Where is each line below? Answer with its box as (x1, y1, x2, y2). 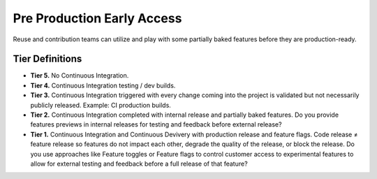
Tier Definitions (13, 53, 82, 65)
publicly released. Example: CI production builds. (30, 101, 171, 109)
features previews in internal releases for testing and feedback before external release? (30, 120, 282, 129)
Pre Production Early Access (13, 10, 182, 26)
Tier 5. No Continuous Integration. (30, 71, 129, 80)
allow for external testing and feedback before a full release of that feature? (30, 159, 248, 168)
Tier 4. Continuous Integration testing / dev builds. (30, 81, 176, 89)
